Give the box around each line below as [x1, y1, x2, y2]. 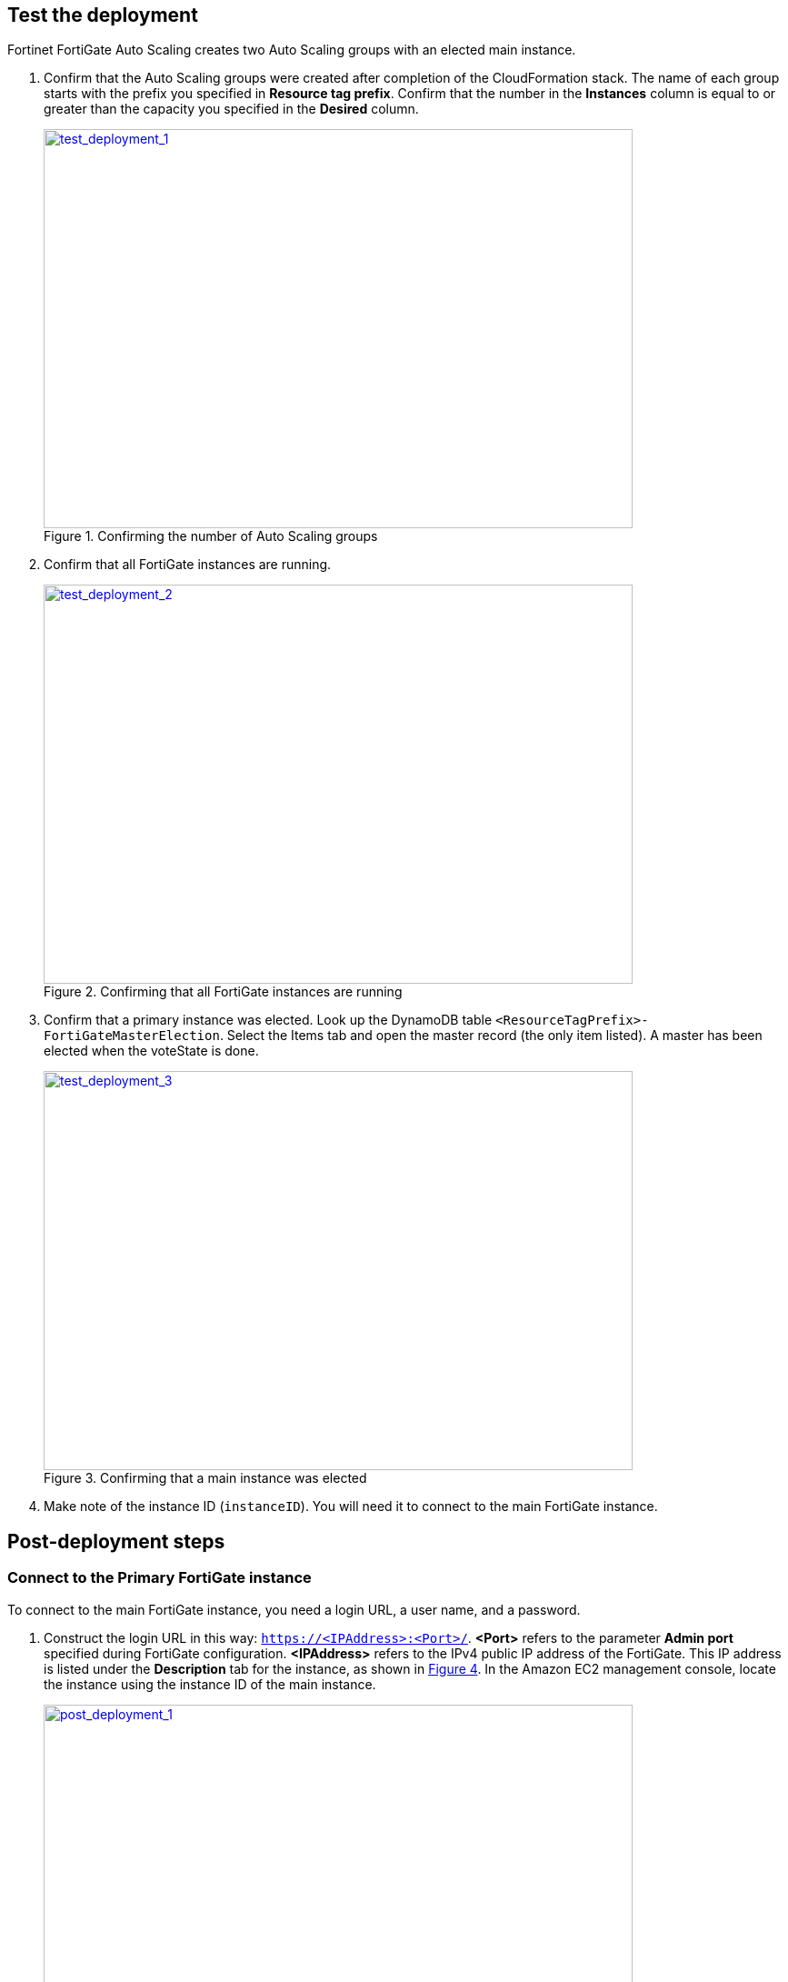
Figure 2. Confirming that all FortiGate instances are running [44, 984, 403, 1000]
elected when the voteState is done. [44, 1043, 259, 1059]
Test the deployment [7, 4, 198, 26]
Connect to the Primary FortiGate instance [7, 1568, 312, 1587]
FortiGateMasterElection [44, 1028, 220, 1044]
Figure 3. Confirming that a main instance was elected [44, 1470, 367, 1486]
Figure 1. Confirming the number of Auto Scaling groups [44, 528, 378, 545]
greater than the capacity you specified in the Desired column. [44, 101, 419, 117]
